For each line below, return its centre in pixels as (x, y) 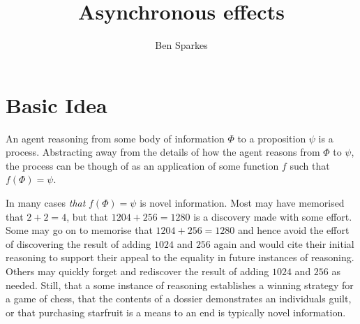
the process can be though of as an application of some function (142, 165)
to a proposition (272, 138)
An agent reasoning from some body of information (115, 138)
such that (310, 165)
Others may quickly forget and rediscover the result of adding (137, 271)
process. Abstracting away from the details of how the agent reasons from (163, 152)
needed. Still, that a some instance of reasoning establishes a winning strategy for (180, 285)
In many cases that (46, 203)
